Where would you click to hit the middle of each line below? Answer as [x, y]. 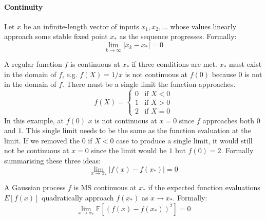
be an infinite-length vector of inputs [81, 26]
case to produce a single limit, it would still [184, 140]
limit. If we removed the [42, 140]
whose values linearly [203, 26]
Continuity [24, 6]
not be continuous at [37, 150]
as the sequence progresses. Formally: [178, 36]
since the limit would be [129, 150]
